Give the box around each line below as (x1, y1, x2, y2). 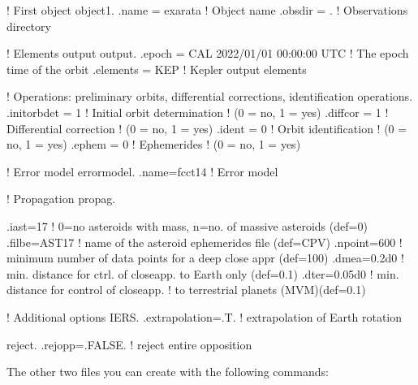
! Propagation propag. (6, 190, 116, 207)
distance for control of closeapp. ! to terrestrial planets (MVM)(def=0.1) (6, 281, 366, 298)
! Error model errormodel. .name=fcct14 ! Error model (6, 162, 278, 180)
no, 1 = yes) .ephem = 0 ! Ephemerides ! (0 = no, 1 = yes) (6, 136, 301, 153)
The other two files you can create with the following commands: (6, 363, 329, 380)
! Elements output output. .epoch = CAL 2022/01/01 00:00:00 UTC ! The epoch (6, 45, 409, 62)
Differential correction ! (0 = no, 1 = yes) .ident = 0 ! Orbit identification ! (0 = (6, 119, 407, 136)
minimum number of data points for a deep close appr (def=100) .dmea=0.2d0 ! (6, 249, 404, 266)
